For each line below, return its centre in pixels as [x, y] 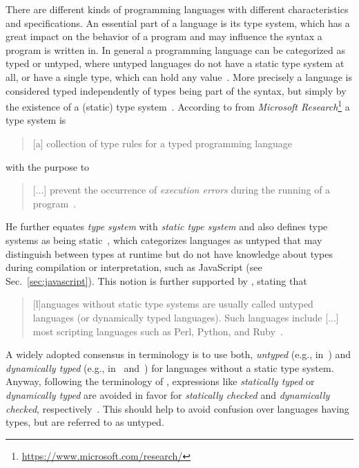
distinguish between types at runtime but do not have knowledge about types [169, 253]
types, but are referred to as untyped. [85, 422]
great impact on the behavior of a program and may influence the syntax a [164, 36]
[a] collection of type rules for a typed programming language [162, 143]
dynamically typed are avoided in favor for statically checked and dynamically [168, 394]
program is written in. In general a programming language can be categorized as [175, 49]
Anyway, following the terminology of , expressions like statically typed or [160, 381]
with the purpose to [48, 166]
